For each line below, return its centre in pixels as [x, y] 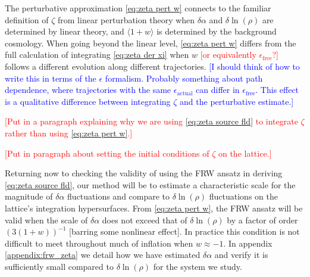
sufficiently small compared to [59, 266]
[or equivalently [228, 55]
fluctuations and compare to [119, 196]
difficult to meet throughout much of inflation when [99, 243]
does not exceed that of [145, 220]
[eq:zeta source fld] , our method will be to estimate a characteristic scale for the [150, 184]
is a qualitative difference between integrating [88, 101]
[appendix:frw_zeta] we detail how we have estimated [103, 255]
